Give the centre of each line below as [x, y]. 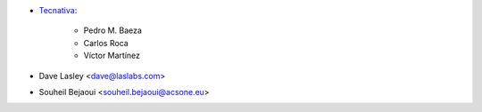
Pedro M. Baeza [113, 30]
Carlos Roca [106, 43]
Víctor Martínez [112, 56]
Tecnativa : [58, 10]
